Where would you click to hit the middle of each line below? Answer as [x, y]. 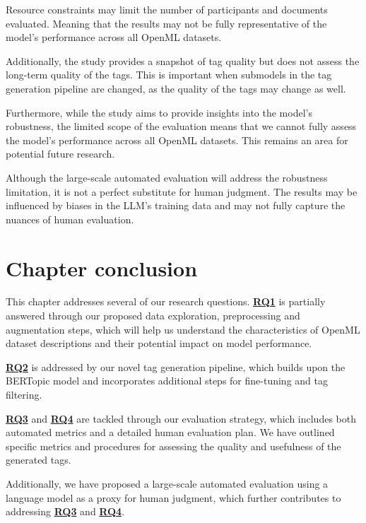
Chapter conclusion [102, 268]
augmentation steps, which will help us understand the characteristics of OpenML [183, 329]
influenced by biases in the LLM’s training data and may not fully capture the [176, 205]
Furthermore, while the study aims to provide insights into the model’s [159, 112]
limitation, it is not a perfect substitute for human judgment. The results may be [182, 191]
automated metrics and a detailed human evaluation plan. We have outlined [170, 432]
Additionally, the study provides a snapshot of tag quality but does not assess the [183, 60]
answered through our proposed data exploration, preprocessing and [153, 316]
